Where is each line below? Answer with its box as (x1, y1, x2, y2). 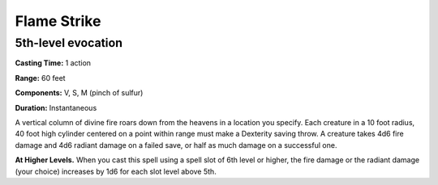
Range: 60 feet (15, 73, 66, 82)
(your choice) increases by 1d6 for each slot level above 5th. (15, 166, 217, 176)
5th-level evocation (15, 36, 123, 50)
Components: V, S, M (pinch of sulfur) (15, 88, 144, 98)
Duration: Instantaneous (15, 103, 97, 112)
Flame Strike (15, 12, 101, 30)
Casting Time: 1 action (15, 58, 92, 68)
